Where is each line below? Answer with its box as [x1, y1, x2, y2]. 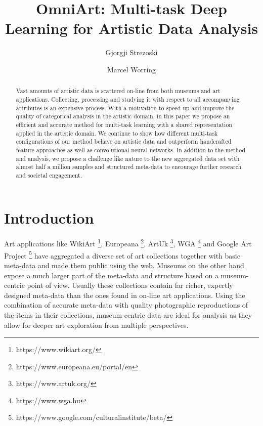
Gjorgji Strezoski [105, 47, 158, 58]
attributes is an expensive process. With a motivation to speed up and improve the [16, 103, 235, 112]
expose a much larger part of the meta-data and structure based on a [4, 270, 218, 280]
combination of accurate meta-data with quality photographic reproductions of [4, 300, 248, 310]
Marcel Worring [107, 64, 156, 74]
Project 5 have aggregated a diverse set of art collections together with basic [4, 248, 240, 261]
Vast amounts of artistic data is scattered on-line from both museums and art [16, 87, 221, 95]
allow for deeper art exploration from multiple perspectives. [4, 319, 189, 330]
